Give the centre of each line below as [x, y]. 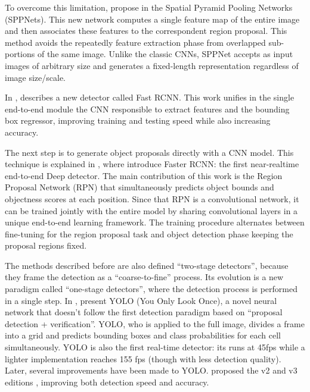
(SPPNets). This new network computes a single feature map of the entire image [152, 19]
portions [20, 54]
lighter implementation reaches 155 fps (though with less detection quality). [143, 358]
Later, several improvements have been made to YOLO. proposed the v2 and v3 [151, 370]
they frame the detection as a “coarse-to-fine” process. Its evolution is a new [144, 277]
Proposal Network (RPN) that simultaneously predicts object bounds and [139, 187]
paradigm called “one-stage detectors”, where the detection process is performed [151, 289]
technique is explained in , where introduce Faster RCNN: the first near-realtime [152, 164]
